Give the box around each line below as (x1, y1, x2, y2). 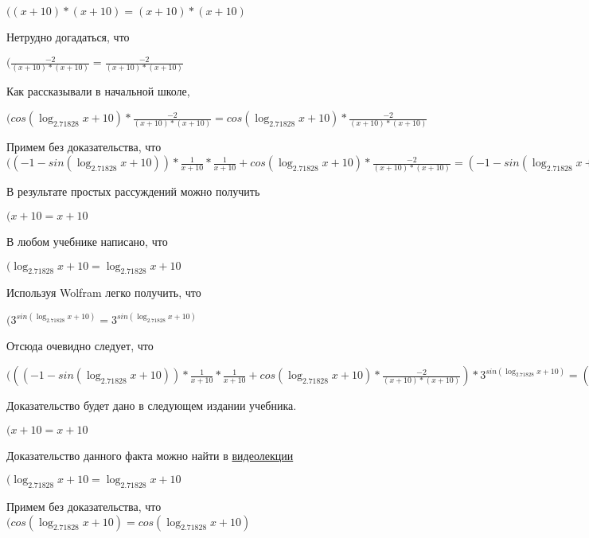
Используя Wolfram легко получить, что (6, 284, 201, 301)
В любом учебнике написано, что (6, 233, 168, 250)
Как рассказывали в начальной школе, (6, 83, 190, 99)
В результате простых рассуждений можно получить (6, 183, 260, 200)
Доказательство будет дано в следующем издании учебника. (6, 397, 297, 414)
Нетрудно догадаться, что (6, 29, 130, 45)
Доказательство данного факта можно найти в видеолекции (6, 446, 294, 463)
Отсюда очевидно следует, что (6, 337, 154, 354)
